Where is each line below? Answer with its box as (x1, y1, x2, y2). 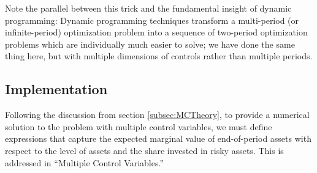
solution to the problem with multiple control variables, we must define (5, 120, 272, 133)
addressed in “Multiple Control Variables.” (5, 156, 164, 169)
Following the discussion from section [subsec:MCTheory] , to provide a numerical (5, 108, 310, 121)
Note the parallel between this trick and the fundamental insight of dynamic (5, 2, 292, 14)
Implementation (5, 79, 108, 98)
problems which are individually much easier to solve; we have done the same (5, 37, 295, 50)
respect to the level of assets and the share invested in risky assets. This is (5, 144, 284, 156)
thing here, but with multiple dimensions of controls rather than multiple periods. (5, 50, 313, 62)
